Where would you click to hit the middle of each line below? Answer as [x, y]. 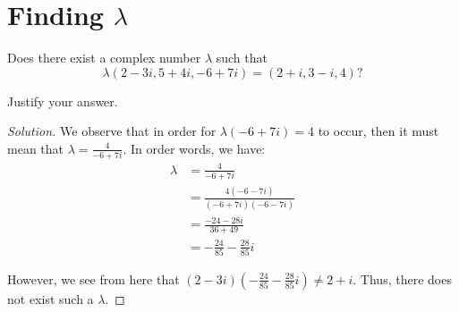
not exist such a [51, 298]
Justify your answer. [63, 101]
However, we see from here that [93, 278]
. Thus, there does [402, 278]
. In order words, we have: [194, 148]
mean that [35, 148]
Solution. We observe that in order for [112, 131]
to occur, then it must [378, 131]
